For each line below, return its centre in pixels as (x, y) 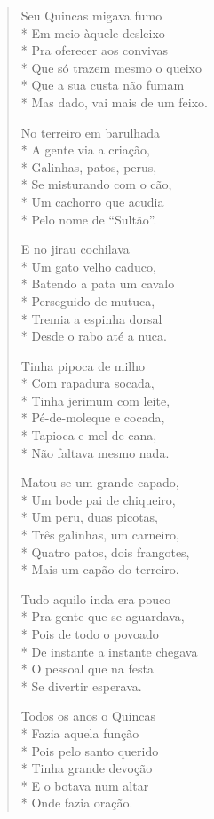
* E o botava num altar (85, 785)
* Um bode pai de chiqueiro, (98, 499)
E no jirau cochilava (75, 249)
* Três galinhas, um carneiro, (100, 535)
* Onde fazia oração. (77, 803)
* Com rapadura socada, (87, 383)
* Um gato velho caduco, (88, 266)
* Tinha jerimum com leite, (95, 400)
